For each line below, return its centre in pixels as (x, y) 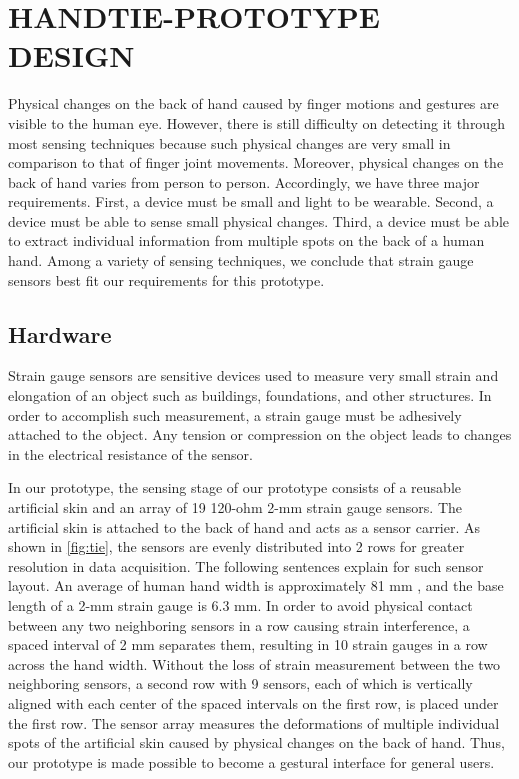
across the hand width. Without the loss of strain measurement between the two (254, 663)
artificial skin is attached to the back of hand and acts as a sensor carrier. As (244, 526)
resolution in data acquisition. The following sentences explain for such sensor (246, 565)
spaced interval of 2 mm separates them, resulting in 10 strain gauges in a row (248, 644)
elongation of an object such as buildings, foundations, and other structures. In (250, 395)
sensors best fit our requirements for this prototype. (166, 279)
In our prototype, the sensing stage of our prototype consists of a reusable (235, 487)
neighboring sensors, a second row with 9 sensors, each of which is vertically (240, 683)
